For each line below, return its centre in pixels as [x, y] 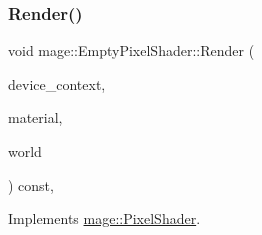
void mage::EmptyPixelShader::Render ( [131, 50]
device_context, [57, 83]
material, [35, 117]
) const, [31, 184]
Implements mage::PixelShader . [104, 218]
